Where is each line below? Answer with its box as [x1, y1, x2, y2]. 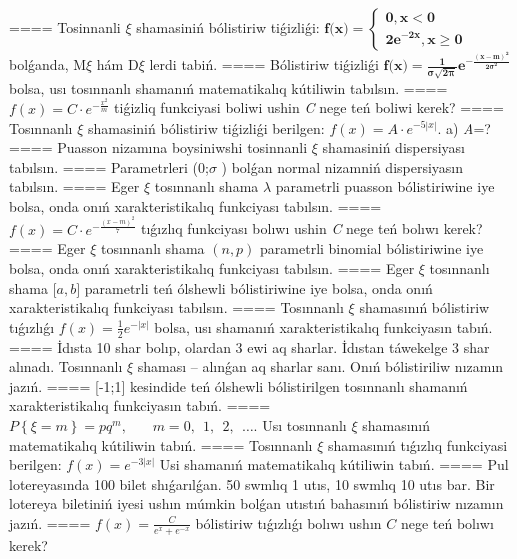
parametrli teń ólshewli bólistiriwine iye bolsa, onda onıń [84, 277, 433, 298]
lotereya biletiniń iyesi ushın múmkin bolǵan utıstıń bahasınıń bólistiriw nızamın [9, 493, 504, 514]
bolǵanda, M [9, 54, 87, 75]
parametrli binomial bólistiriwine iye [260, 238, 484, 259]
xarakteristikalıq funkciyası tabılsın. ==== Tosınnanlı [9, 297, 344, 318]
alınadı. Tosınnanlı [9, 356, 123, 377]
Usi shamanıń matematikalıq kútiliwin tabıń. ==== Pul [159, 454, 509, 475]
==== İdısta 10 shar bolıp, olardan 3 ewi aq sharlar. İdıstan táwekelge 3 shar [9, 336, 490, 357]
